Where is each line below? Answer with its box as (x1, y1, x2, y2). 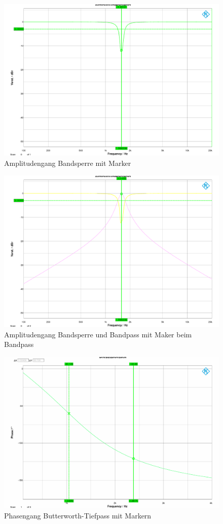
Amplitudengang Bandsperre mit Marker (4, 157, 131, 168)
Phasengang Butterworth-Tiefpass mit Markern (4, 510, 152, 520)
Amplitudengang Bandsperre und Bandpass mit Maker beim (4, 329, 192, 339)
